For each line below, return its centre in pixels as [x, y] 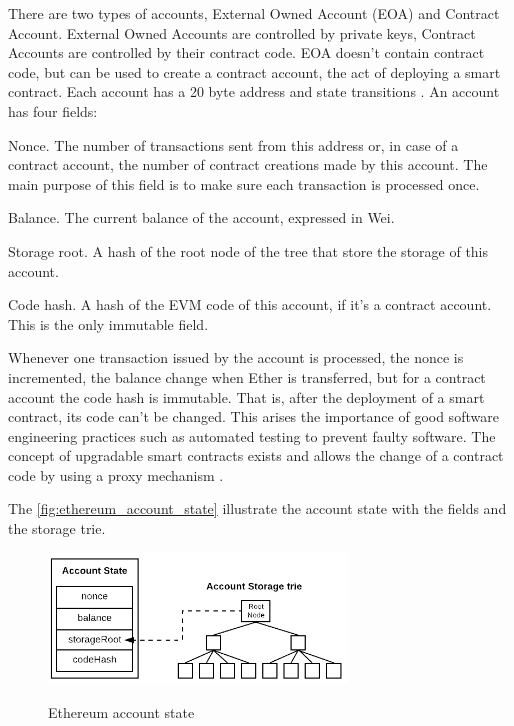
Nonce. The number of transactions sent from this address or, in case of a [233, 144]
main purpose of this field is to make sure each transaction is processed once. [244, 183]
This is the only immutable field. [108, 323]
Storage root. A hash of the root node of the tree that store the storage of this [248, 250]
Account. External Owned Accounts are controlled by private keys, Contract [242, 32]
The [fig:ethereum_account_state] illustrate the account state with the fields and [257, 508]
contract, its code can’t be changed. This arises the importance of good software [253, 416]
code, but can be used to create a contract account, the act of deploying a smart [254, 71]
